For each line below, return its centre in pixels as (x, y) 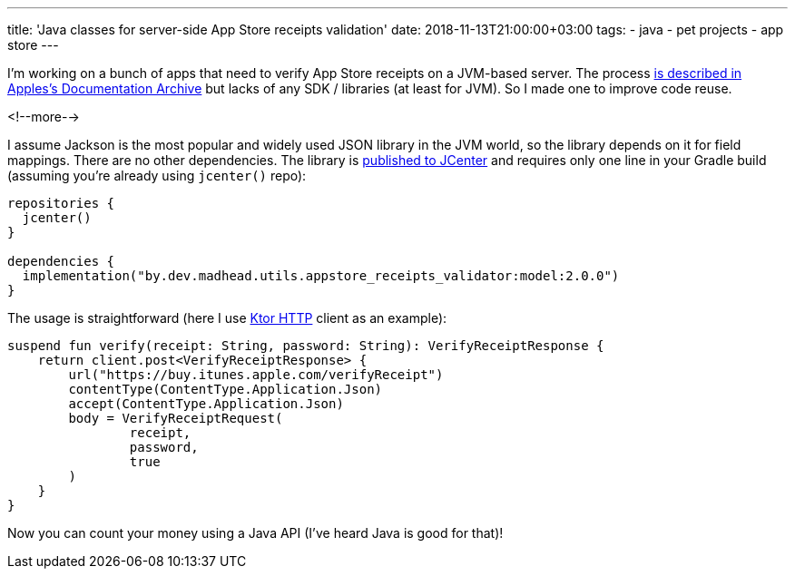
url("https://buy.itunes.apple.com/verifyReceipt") (256, 375)
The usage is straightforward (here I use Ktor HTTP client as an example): (227, 318)
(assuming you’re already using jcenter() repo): (157, 176)
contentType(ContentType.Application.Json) (226, 389)
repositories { (61, 203)
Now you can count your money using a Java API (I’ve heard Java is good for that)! (255, 533)
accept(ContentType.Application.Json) (206, 404)
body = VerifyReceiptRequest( (176, 418)
